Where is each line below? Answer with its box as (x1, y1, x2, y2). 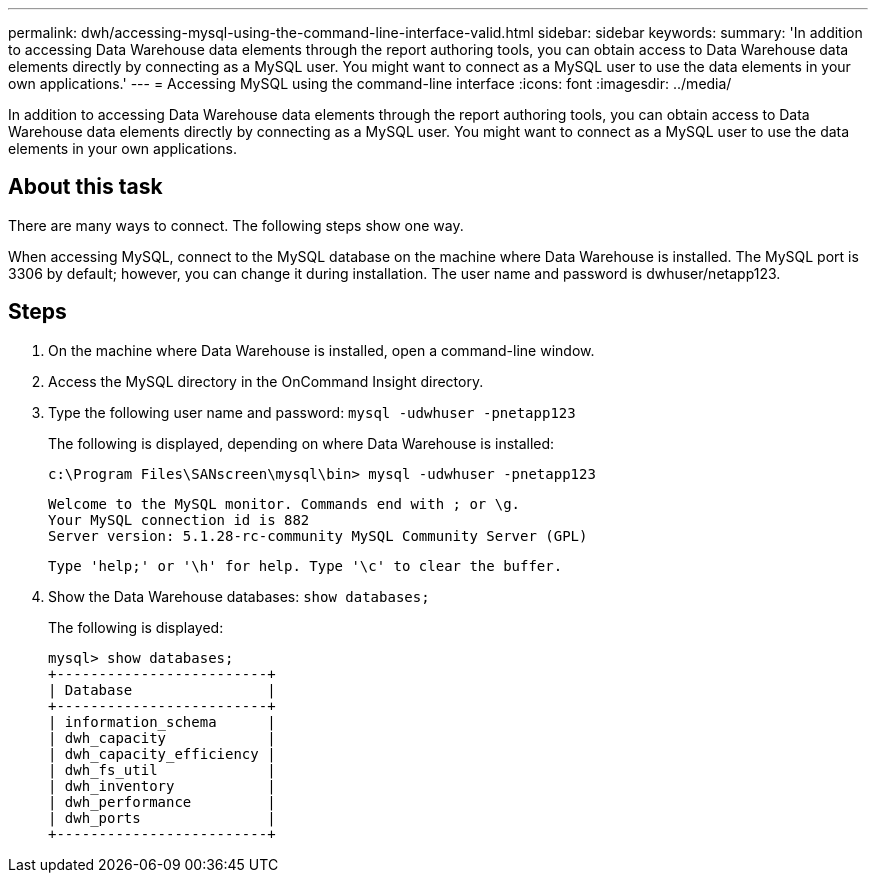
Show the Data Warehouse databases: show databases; (48, 587, 430, 605)
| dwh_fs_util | (48, 761, 276, 778)
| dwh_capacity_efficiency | (48, 745, 276, 762)
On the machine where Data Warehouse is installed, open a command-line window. (48, 341, 595, 359)
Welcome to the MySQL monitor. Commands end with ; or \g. (48, 495, 521, 512)
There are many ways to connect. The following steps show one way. (8, 216, 464, 234)
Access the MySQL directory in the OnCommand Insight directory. (48, 372, 484, 390)
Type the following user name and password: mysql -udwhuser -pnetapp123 (48, 403, 576, 421)
